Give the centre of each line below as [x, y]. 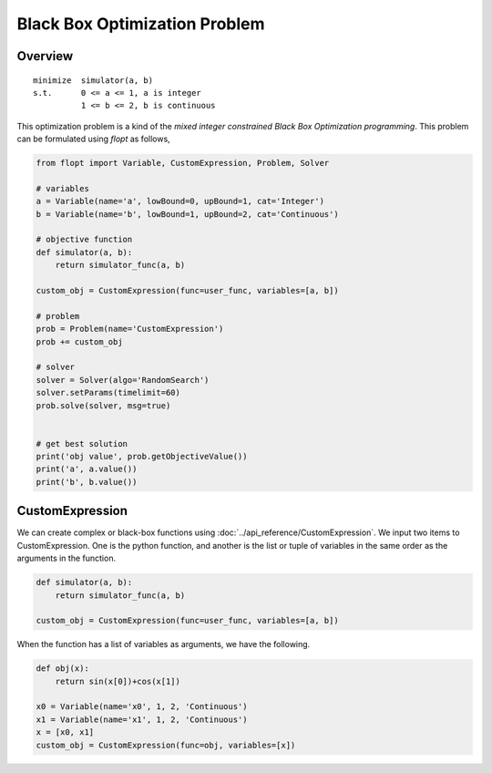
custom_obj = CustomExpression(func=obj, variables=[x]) [166, 745]
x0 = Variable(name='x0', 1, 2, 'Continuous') [142, 707]
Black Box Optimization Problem [141, 24]
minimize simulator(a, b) [93, 80]
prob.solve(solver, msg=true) [103, 405]
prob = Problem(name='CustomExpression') [130, 329]
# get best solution [82, 443]
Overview [45, 56]
